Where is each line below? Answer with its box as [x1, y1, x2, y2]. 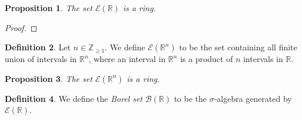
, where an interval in [88, 53, 166, 65]
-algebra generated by [214, 92, 292, 104]
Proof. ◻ [5, 21, 38, 33]
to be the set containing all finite [179, 41, 297, 53]
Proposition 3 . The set [5, 72, 93, 84]
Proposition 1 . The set [5, 2, 93, 13]
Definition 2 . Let [5, 41, 71, 53]
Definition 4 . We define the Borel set [5, 92, 143, 104]
